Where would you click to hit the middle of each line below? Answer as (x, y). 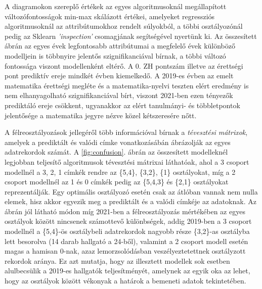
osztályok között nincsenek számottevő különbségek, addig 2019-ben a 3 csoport (128, 221)
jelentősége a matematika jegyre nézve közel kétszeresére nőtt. (101, 115)
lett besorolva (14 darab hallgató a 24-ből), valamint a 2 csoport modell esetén (126, 241)
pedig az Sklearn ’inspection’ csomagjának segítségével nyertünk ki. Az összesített (131, 36)
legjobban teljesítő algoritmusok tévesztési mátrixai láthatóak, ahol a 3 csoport (127, 161)
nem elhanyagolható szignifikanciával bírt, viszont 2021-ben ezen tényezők (119, 95)
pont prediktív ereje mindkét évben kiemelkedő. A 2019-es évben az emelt (119, 76)
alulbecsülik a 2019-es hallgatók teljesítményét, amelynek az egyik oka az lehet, (127, 271)
